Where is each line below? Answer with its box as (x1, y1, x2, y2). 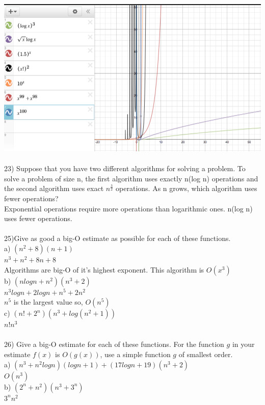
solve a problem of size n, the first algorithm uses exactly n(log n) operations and (4, 173, 258, 183)
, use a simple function (100, 349, 171, 359)
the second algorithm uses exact (4, 183, 104, 194)
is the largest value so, (13, 296, 83, 307)
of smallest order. (178, 349, 233, 359)
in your (232, 339, 255, 349)
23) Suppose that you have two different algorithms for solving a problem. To (4, 163, 246, 174)
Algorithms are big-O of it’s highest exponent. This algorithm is (4, 264, 204, 275)
